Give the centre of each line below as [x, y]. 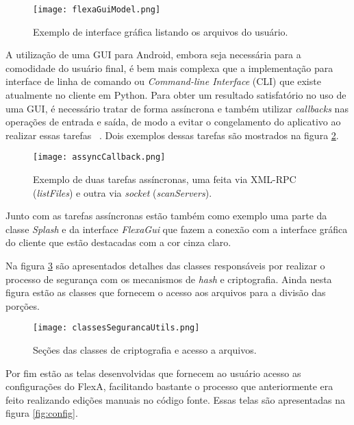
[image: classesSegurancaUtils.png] [116, 328]
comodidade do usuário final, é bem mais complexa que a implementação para [169, 68]
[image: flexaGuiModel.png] [97, 10]
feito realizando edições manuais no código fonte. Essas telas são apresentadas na [175, 399]
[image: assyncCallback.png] [99, 157]
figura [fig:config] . [42, 413]
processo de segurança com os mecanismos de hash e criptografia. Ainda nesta [169, 279]
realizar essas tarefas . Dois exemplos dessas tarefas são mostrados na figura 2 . [172, 135]
